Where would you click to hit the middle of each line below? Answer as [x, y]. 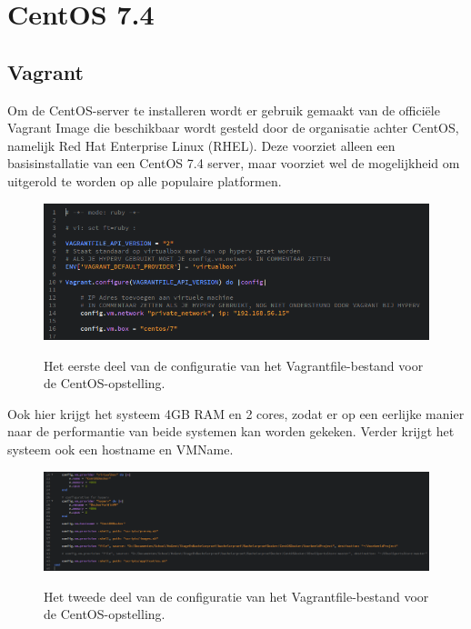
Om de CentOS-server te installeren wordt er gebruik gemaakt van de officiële [224, 110]
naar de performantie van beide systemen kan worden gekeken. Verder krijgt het [231, 431]
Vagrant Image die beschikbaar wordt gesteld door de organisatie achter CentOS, [233, 128]
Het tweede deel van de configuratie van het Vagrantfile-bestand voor [236, 596]
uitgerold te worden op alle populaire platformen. [145, 180]
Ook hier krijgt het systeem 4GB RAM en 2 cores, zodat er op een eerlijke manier [236, 413]
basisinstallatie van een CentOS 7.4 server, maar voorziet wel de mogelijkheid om [234, 163]
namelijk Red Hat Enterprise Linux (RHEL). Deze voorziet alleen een [201, 145]
